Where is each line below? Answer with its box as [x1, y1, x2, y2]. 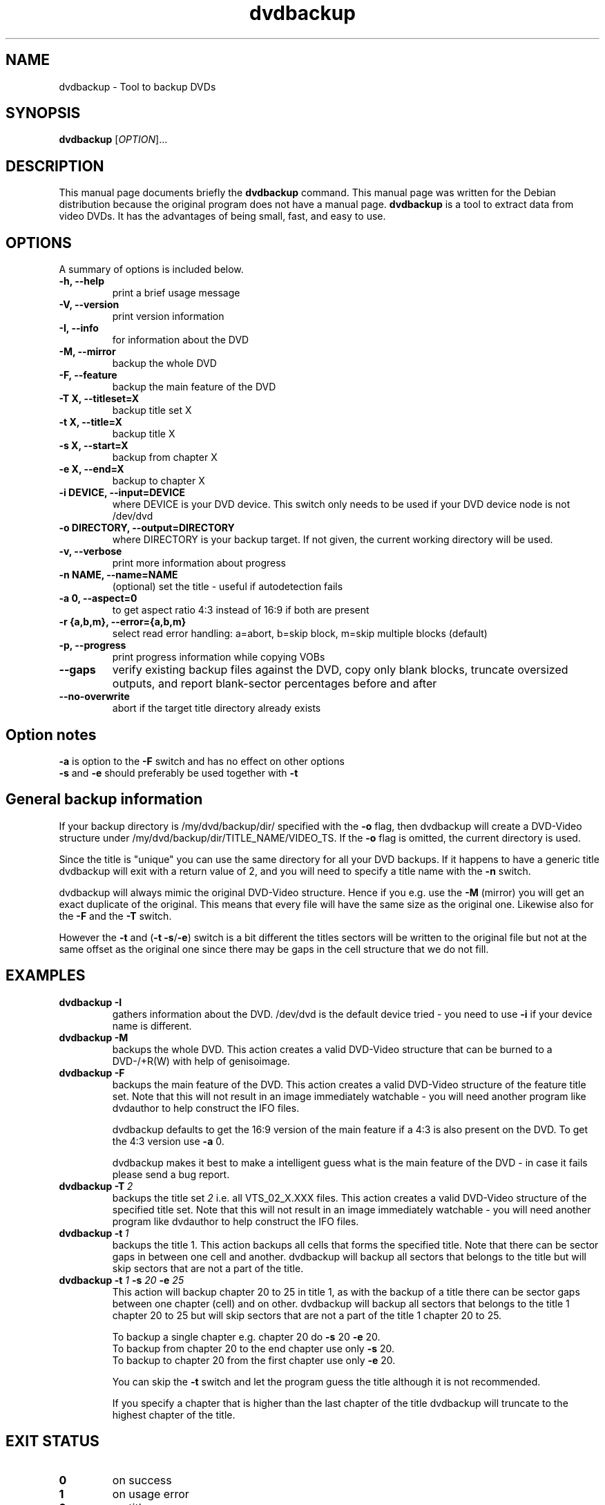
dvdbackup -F [59, 1066, 125, 1079]
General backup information [6, 791, 203, 808]
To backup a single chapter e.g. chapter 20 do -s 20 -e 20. [112, 1330, 381, 1343]
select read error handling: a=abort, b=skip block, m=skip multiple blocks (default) [112, 627, 488, 640]
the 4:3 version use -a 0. [112, 1135, 224, 1147]
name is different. [112, 1019, 192, 1032]
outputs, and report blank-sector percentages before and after [112, 676, 437, 691]
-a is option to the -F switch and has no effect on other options [59, 755, 345, 767]
